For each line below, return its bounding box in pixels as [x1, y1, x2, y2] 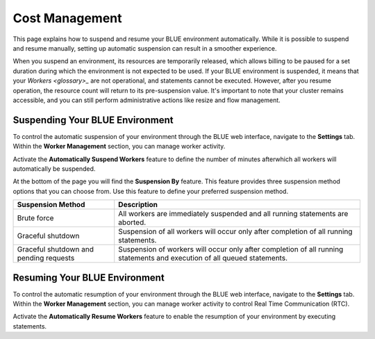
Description [118, 200, 158, 210]
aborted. [118, 217, 147, 227]
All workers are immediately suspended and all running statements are [118, 209, 349, 219]
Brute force [17, 213, 54, 223]
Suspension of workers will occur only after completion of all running [118, 245, 344, 254]
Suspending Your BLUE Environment [12, 114, 174, 126]
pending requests [17, 254, 75, 263]
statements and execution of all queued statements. [118, 254, 288, 263]
